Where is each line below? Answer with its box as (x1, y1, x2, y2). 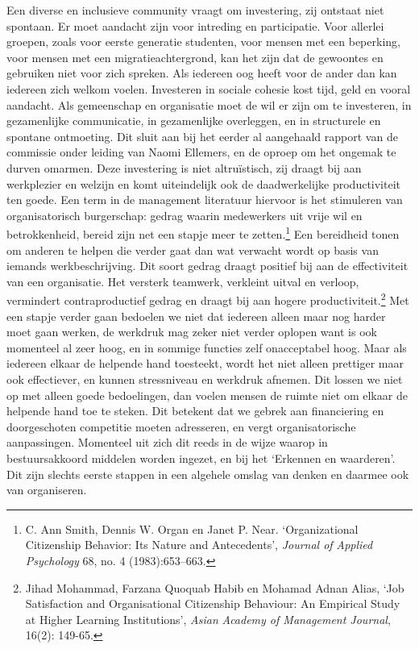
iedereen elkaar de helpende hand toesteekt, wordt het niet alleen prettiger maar (6, 355, 404, 372)
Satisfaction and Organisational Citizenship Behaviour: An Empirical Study (25, 595, 400, 612)
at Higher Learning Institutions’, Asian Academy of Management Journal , (25, 610, 391, 627)
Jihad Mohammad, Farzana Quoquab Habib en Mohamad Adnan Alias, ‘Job (25, 579, 404, 596)
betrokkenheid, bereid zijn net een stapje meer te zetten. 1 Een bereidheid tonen (6, 223, 400, 242)
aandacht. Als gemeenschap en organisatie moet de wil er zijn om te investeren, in (6, 96, 412, 113)
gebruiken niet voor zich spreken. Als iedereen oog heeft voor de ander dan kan (6, 64, 397, 81)
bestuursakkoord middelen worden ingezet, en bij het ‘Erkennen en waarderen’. (6, 449, 396, 466)
